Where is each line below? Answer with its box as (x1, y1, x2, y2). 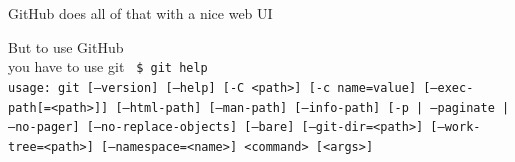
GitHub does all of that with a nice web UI (8, 3, 273, 23)
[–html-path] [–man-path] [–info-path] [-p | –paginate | (115, 100, 510, 115)
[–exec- (423, 80, 474, 95)
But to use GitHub (8, 36, 124, 57)
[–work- (430, 120, 481, 135)
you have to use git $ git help (8, 56, 208, 77)
